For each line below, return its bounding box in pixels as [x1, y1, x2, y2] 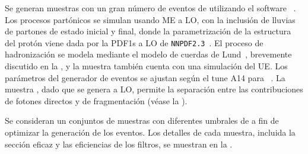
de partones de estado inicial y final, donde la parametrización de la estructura [5, 25, 291, 37]
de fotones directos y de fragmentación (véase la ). [5, 94, 188, 107]
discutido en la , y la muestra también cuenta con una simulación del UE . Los [5, 60, 288, 72]
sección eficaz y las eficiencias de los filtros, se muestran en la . [5, 137, 233, 150]
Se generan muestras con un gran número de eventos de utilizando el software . [5, 2, 296, 14]
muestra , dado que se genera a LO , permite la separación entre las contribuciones [5, 83, 303, 95]
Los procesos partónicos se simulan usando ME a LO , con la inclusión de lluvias [5, 13, 296, 25]
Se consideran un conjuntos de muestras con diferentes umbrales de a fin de [5, 114, 279, 127]
